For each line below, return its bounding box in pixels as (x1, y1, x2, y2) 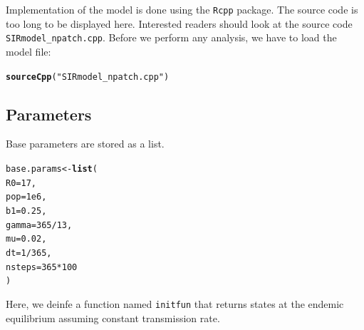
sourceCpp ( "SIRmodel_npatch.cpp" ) (6, 71, 170, 82)
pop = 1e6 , (6, 192, 47, 202)
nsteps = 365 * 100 (6, 262, 78, 272)
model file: (6, 43, 51, 58)
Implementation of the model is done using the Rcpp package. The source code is (6, 2, 358, 16)
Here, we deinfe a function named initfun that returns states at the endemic (6, 296, 344, 311)
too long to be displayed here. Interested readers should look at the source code (6, 16, 353, 31)
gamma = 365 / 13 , (6, 220, 73, 230)
